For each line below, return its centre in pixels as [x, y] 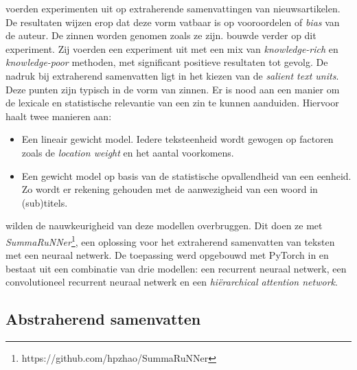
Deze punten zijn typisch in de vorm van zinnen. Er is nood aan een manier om [173, 89]
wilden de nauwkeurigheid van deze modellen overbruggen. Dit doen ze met [164, 226]
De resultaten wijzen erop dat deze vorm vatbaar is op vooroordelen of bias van [173, 22]
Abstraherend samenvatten [103, 319]
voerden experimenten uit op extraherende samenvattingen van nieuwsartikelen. [173, 8]
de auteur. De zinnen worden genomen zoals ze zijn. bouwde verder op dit [161, 35]
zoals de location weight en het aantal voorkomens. [128, 152]
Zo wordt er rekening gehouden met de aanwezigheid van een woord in [170, 189]
